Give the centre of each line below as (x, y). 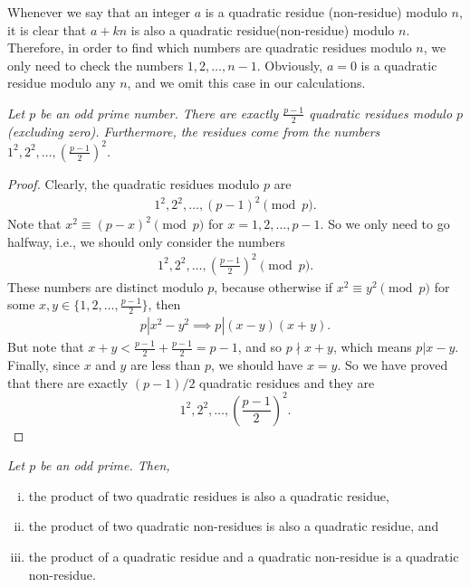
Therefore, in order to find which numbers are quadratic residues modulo (210, 47)
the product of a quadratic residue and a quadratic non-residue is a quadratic (244, 557)
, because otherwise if (273, 286)
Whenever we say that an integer (99, 12)
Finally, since (44, 365)
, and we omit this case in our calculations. (246, 83)
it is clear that (47, 29)
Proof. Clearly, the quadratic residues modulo (134, 183)
